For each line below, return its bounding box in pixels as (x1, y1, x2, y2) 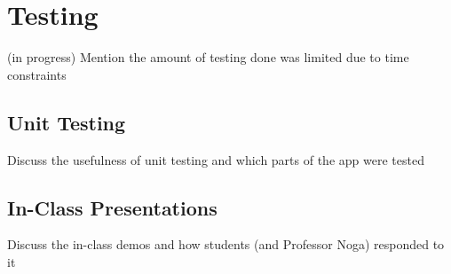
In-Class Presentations (7, 193, 218, 221)
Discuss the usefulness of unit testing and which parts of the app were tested (7, 150, 424, 168)
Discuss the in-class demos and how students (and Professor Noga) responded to (7, 235, 445, 254)
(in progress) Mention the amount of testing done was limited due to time (7, 48, 409, 67)
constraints (7, 65, 67, 83)
